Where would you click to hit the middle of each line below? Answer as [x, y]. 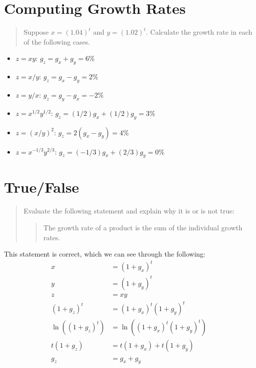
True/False [42, 187]
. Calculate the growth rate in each [199, 32]
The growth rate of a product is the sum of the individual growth [143, 228]
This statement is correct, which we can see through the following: [105, 254]
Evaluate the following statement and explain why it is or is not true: [129, 211]
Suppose [36, 32]
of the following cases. [57, 41]
